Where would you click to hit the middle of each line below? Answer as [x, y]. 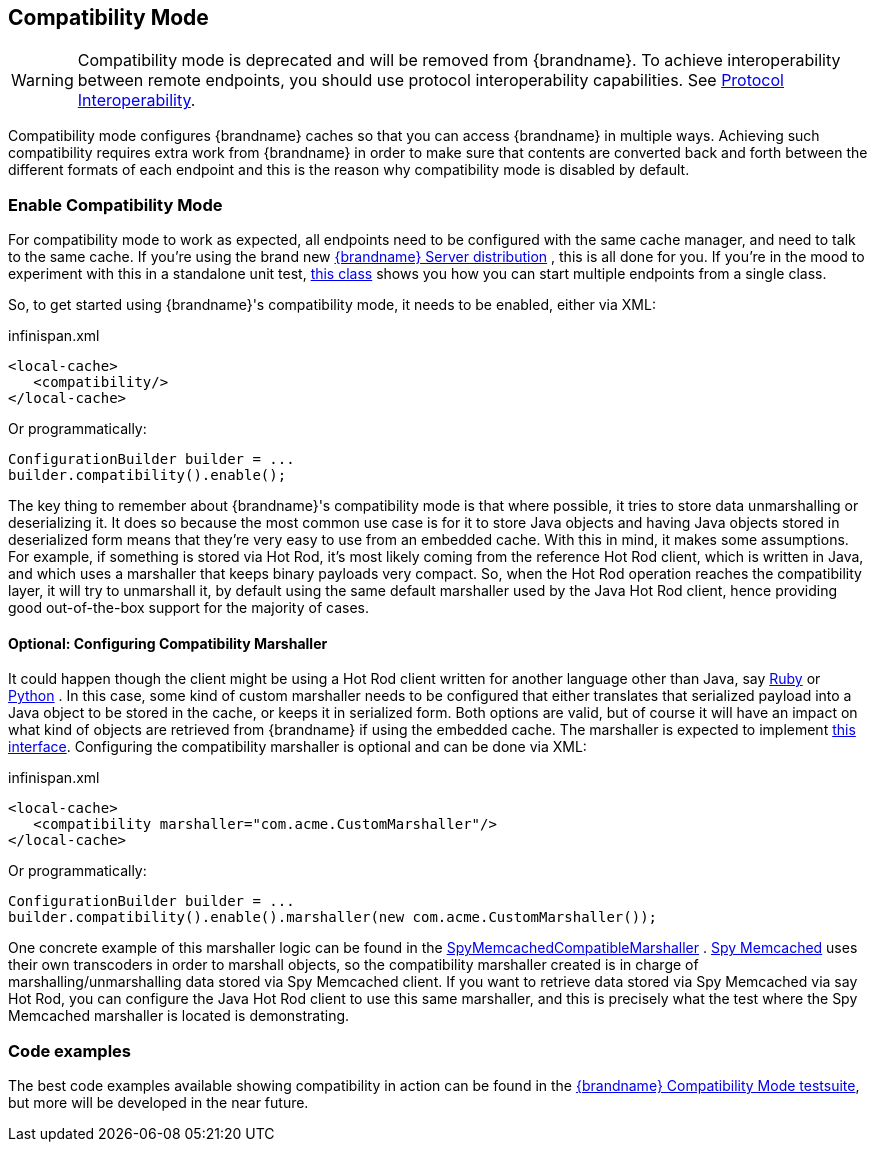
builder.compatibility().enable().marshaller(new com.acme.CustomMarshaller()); [333, 917]
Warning [42, 80]
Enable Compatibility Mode [115, 204]
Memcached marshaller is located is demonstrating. [179, 1016]
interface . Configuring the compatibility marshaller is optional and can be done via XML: [297, 747]
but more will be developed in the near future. [158, 1103]
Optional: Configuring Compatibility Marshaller [168, 643]
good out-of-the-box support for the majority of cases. [189, 608]
